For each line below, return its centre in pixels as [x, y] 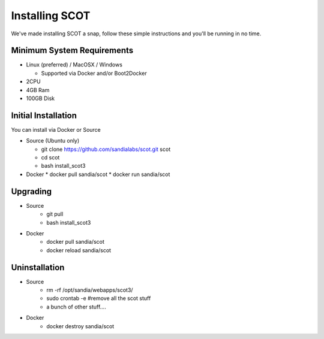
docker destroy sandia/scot [80, 326]
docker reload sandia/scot [79, 250]
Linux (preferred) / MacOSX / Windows [74, 65]
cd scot [50, 158]
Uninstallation [38, 267]
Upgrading [31, 191]
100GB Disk [40, 98]
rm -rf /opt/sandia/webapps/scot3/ [90, 290]
